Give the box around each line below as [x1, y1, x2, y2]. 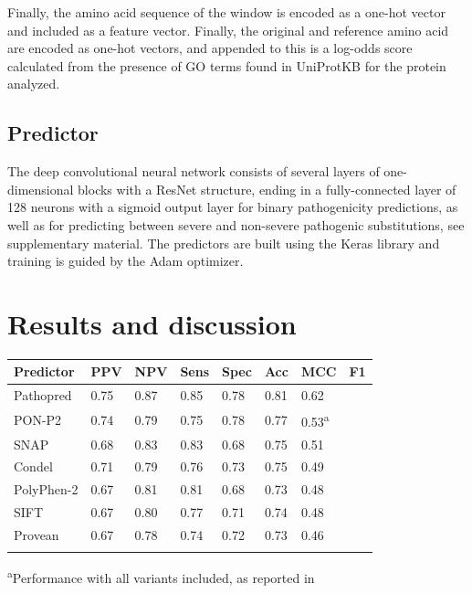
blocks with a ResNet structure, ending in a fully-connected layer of [78, 179, 456, 198]
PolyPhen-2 [14, 480, 79, 499]
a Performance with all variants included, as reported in [7, 566, 315, 587]
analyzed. [7, 74, 60, 93]
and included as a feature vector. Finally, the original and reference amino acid [7, 20, 449, 39]
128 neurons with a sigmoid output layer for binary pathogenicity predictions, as [7, 197, 458, 217]
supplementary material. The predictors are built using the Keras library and [7, 233, 440, 252]
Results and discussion [7, 304, 297, 342]
